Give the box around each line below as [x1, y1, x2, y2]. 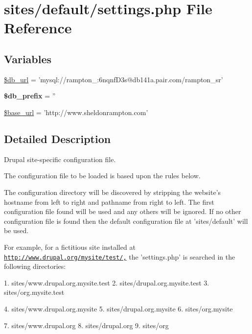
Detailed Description [4, 131, 111, 146]
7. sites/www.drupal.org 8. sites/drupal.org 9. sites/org [4, 320, 169, 330]
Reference [4, 18, 72, 38]
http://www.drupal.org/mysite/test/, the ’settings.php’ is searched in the [4, 251, 235, 262]
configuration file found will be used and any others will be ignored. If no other [4, 206, 241, 216]
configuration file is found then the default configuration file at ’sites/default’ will [4, 215, 248, 226]
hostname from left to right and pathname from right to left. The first [4, 196, 214, 207]
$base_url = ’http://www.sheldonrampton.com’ [4, 107, 148, 117]
